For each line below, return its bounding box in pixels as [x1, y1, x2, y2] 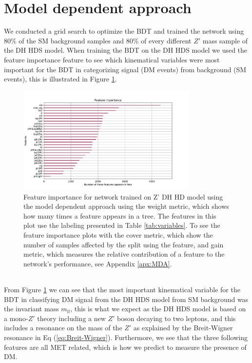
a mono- [4, 313, 28, 323]
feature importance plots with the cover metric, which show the [23, 230, 213, 240]
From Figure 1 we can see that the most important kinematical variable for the [4, 284, 240, 294]
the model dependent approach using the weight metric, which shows [23, 201, 229, 211]
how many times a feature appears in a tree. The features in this [23, 210, 216, 221]
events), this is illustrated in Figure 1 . [4, 74, 117, 84]
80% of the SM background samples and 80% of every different [4, 35, 192, 45]
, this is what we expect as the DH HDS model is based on [70, 303, 246, 314]
